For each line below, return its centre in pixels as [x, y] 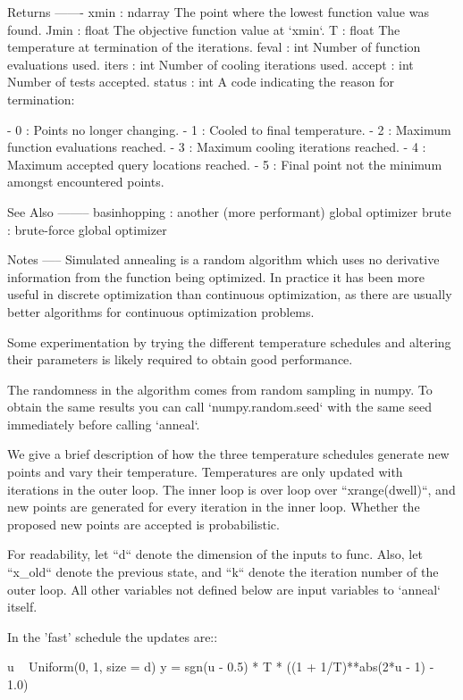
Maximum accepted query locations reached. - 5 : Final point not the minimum [225, 164]
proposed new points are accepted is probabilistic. [143, 524]
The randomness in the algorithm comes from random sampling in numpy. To [220, 389]
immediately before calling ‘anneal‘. [104, 424]
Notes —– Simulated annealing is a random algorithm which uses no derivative [223, 259]
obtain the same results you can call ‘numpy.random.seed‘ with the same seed [219, 407]
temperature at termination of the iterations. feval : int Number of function [214, 47]
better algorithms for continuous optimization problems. [161, 311]
